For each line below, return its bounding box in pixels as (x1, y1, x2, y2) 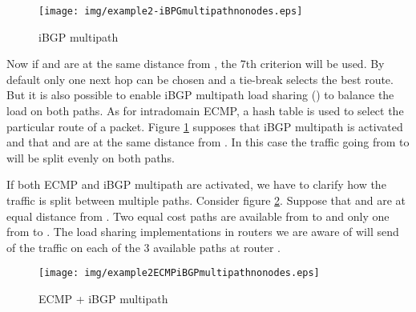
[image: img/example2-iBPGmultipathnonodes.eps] (38, 6, 303, 17)
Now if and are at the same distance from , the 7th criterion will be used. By (6, 55, 385, 72)
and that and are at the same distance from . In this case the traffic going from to (6, 134, 410, 150)
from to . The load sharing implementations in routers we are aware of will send (6, 223, 399, 240)
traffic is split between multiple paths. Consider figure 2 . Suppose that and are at (6, 192, 406, 208)
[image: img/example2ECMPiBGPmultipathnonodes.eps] (38, 267, 320, 279)
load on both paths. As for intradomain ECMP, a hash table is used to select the (6, 102, 404, 119)
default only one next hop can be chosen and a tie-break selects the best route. (6, 70, 394, 87)
